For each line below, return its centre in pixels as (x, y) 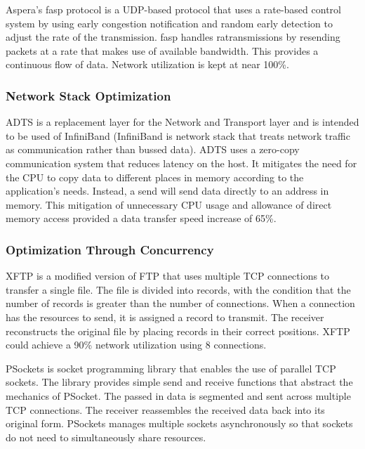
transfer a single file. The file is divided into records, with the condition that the (178, 289)
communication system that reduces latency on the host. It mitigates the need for (181, 163)
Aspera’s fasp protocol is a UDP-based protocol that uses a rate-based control (173, 9)
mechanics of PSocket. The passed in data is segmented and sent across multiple (178, 395)
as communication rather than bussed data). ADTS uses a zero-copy (153, 149)
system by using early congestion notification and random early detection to (169, 23)
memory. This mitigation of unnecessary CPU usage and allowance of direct (169, 204)
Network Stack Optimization (88, 95)
